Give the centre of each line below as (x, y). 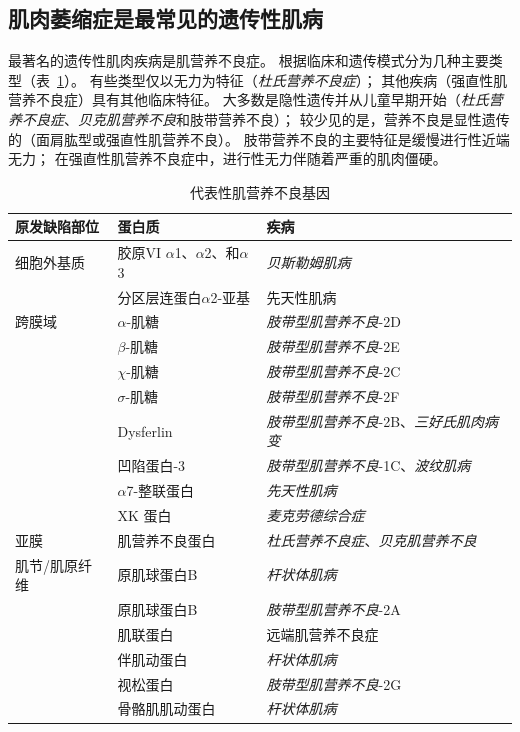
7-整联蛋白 (160, 490)
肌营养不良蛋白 (166, 539)
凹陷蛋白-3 (151, 465)
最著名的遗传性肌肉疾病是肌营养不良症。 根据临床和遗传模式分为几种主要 (248, 60)
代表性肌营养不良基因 (260, 191)
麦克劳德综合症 (315, 514)
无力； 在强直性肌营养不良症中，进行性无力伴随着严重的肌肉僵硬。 (227, 158)
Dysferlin (145, 430)
